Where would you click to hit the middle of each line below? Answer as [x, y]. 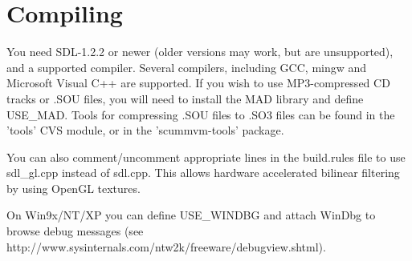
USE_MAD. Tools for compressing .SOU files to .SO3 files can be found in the [201, 114]
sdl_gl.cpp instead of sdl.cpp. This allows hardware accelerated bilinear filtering [203, 173]
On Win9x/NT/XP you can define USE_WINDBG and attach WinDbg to [191, 215]
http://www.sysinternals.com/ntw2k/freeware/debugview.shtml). [166, 246]
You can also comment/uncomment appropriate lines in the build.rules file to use [206, 157]
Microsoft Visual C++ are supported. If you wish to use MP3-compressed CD [198, 83]
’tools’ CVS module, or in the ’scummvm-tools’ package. [145, 130]
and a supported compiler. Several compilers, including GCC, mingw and [187, 67]
